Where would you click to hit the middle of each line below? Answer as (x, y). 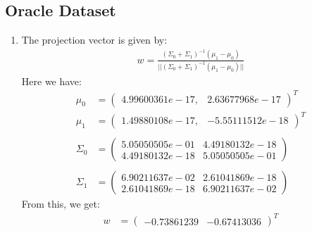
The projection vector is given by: (94, 40)
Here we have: (51, 81)
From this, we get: (61, 204)
